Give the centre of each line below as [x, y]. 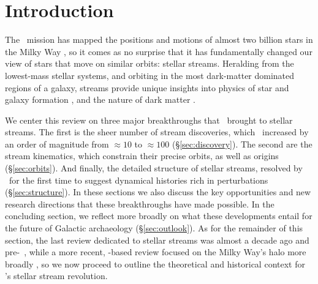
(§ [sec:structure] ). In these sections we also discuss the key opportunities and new [158, 192]
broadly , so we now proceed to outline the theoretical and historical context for [155, 263]
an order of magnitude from [57, 144]
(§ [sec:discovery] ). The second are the [242, 144]
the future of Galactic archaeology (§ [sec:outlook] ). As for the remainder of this [154, 228]
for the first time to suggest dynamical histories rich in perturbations [138, 180]
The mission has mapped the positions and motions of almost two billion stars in [159, 39]
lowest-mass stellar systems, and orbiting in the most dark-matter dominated [150, 75]
